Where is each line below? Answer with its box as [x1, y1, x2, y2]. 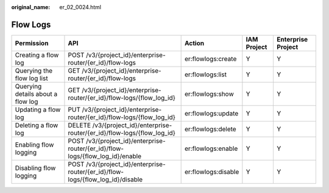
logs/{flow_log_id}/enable [68, 151, 142, 160]
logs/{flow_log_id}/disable [68, 175, 143, 183]
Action [184, 38, 204, 47]
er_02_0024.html [59, 4, 102, 10]
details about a [15, 89, 58, 98]
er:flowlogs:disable [184, 167, 239, 176]
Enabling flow [15, 140, 54, 149]
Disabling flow [15, 164, 56, 172]
